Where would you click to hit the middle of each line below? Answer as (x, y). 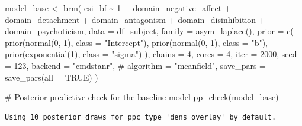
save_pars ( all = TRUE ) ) (52, 77)
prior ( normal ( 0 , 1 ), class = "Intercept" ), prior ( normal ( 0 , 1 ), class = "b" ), (136, 42)
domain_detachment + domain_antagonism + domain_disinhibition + (135, 19)
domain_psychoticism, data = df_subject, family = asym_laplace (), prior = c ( (149, 31)
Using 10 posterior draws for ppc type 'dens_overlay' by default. (141, 117)
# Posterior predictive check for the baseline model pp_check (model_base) (142, 97)
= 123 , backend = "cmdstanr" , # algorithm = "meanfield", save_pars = (135, 65)
